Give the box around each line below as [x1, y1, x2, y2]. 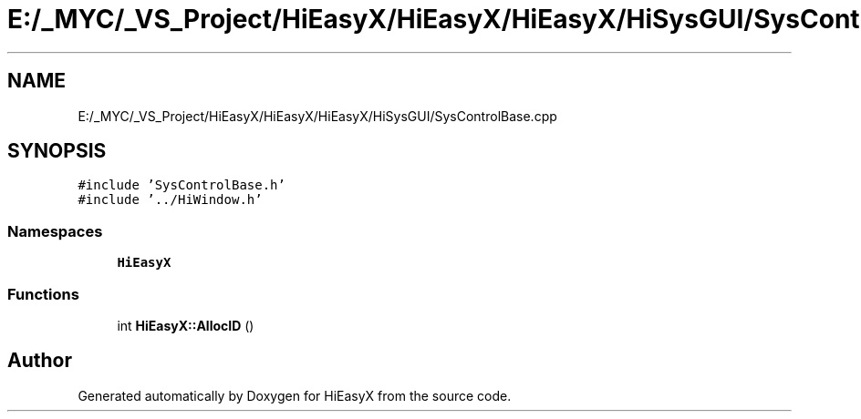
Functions [7, 284, 79, 303]
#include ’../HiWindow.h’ [78, 192, 263, 208]
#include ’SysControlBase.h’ [78, 178, 285, 193]
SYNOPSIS [7, 139, 107, 163]
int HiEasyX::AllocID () [117, 317, 254, 333]
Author [7, 349, 72, 373]
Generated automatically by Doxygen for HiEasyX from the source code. [78, 387, 512, 404]
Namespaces [7, 221, 103, 240]
